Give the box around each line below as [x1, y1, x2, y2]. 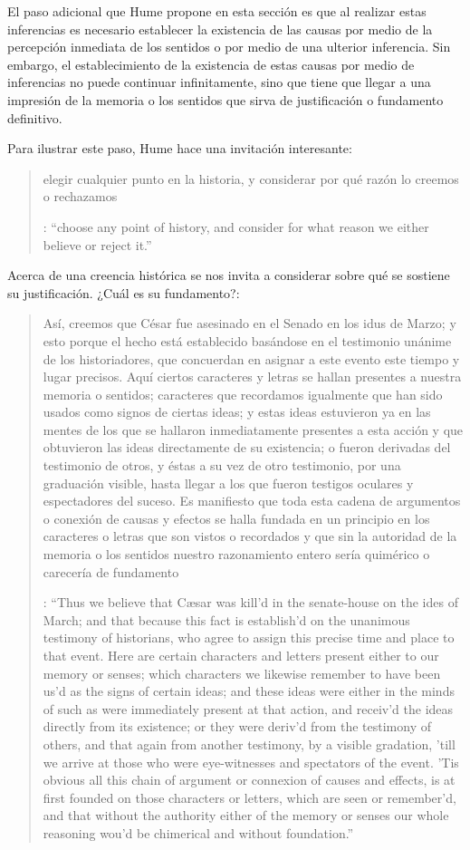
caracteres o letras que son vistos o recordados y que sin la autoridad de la [43, 526, 457, 546]
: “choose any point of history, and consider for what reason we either [43, 217, 429, 236]
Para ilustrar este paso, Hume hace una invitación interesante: [7, 139, 352, 158]
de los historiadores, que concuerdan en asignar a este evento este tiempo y [43, 349, 460, 368]
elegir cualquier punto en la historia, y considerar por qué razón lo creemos [43, 169, 459, 188]
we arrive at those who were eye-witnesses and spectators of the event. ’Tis [43, 752, 459, 771]
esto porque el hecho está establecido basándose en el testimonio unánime [43, 331, 452, 350]
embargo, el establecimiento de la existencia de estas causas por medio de [7, 54, 415, 73]
